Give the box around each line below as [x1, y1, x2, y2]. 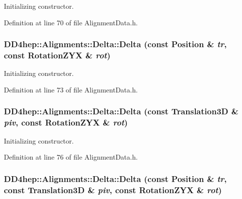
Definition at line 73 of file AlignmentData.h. [4, 84, 138, 94]
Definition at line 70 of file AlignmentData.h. [4, 17, 138, 27]
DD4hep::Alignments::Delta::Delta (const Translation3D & [4, 105, 239, 117]
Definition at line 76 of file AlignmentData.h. [4, 152, 138, 162]
